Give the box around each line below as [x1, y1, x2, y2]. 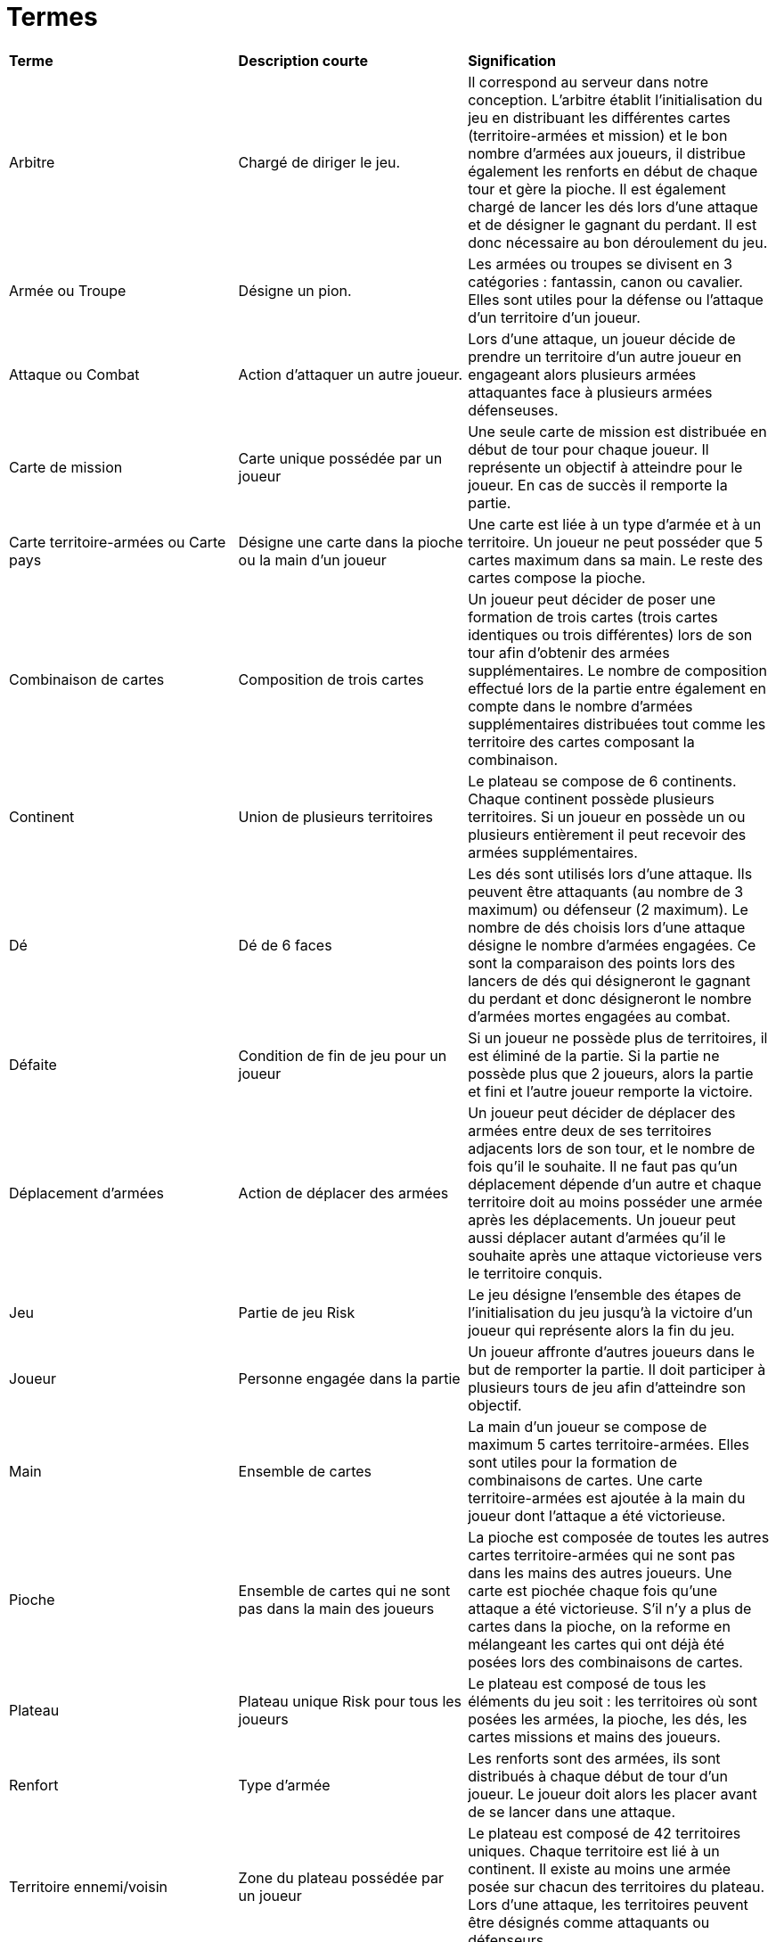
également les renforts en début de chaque [468, 161, 758, 180]
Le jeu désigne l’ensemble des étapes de [468, 1285, 741, 1304]
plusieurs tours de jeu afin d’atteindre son [468, 1378, 746, 1396]
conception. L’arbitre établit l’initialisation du [468, 90, 763, 109]
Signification [468, 51, 557, 70]
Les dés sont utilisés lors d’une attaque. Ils [468, 864, 753, 883]
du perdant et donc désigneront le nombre [468, 989, 752, 1008]
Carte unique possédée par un [238, 448, 443, 467]
